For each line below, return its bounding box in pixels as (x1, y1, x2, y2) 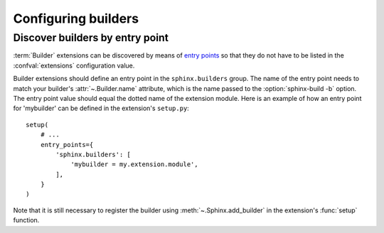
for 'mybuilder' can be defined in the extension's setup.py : (13, 104, 190, 113)
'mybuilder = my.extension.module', (70, 161, 198, 168)
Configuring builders (13, 11, 139, 26)
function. (13, 216, 40, 224)
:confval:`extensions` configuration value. (13, 61, 135, 70)
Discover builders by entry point (13, 31, 169, 44)
